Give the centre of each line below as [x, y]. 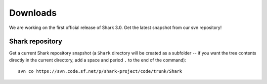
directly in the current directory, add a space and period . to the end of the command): [98, 60]
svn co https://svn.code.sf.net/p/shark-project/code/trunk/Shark [100, 71]
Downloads [33, 13]
